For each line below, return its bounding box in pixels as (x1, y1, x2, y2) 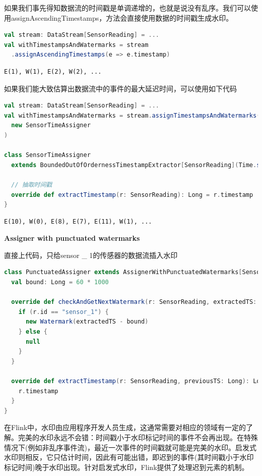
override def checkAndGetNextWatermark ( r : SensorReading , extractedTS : (11, 298, 257, 306)
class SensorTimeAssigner (4, 151, 91, 159)
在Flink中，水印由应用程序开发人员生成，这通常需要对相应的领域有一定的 (4, 422, 246, 433)
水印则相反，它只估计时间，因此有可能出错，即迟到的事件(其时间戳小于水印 (4, 452, 254, 462)
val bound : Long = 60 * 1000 (11, 279, 109, 286)
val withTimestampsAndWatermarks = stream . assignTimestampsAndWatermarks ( (4, 112, 260, 119)
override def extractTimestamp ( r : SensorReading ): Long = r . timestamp (11, 191, 253, 198)
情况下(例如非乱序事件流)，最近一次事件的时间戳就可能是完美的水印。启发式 (4, 442, 256, 452)
